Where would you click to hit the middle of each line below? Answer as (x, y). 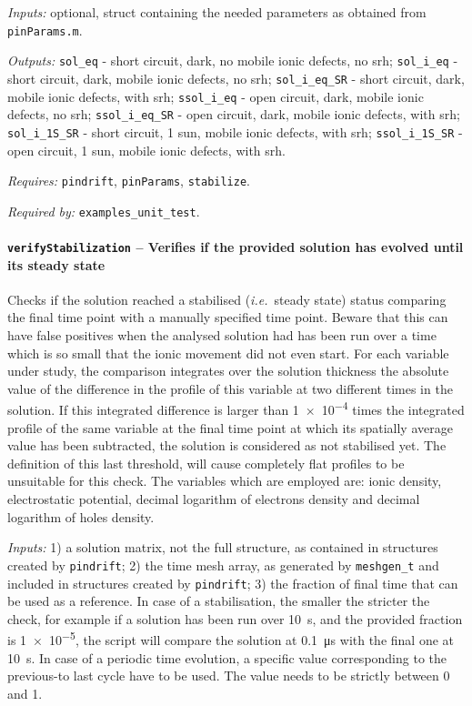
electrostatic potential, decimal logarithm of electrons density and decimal (214, 499)
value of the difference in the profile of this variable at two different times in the (230, 388)
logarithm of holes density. (81, 516)
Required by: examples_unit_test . (104, 211)
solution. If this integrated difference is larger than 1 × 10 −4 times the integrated (236, 408)
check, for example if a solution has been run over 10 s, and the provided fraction (235, 618)
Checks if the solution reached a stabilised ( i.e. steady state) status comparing (227, 299)
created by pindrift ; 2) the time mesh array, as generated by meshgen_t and (223, 565)
